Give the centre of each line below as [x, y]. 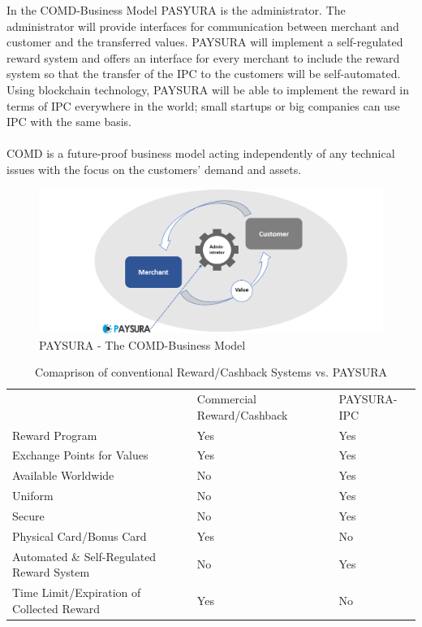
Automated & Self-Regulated [84, 556]
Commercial [226, 399]
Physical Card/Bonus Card [80, 536]
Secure [28, 516]
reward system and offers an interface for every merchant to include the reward [203, 57]
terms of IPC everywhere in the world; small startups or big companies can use [203, 105]
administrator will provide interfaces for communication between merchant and [203, 26]
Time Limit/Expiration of [77, 592]
